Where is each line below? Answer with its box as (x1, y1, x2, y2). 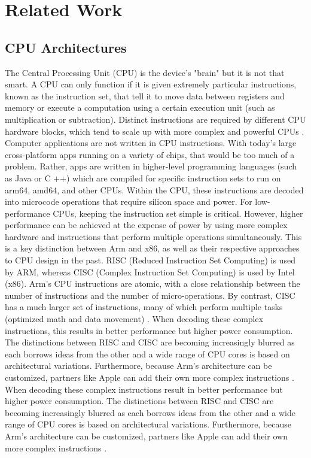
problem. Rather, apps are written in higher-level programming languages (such (5, 160, 297, 172)
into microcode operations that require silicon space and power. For (5, 195, 252, 208)
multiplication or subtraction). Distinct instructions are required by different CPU (5, 113, 306, 125)
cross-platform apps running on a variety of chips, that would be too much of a (5, 148, 295, 160)
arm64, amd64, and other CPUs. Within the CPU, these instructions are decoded (5, 183, 304, 196)
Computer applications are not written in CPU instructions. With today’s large (5, 137, 297, 149)
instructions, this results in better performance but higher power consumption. (5, 324, 293, 336)
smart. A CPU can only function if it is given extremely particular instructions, (5, 78, 297, 90)
